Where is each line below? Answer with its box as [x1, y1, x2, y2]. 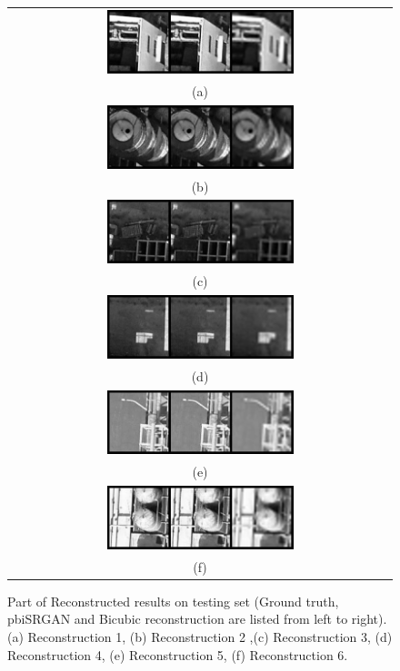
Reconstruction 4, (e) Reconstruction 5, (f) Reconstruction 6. [7, 645, 348, 664]
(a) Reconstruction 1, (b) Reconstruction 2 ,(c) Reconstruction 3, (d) [7, 627, 393, 646]
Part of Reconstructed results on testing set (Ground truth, [7, 591, 339, 610]
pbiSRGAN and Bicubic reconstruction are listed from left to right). [7, 609, 387, 628]
